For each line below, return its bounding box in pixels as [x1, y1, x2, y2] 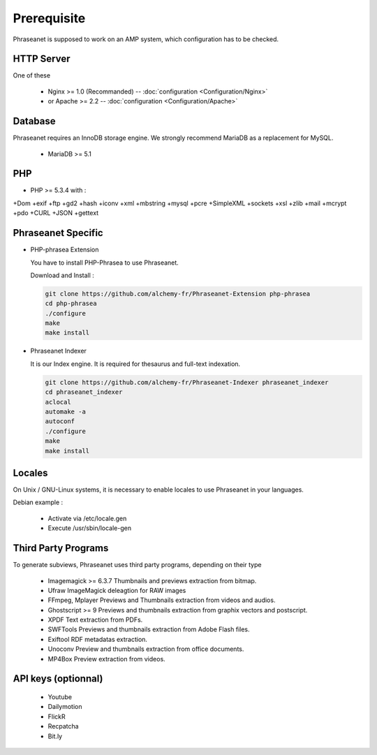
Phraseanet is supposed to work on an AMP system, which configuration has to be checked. [13, 35, 279, 43]
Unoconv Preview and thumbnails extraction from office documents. [47, 645, 244, 653]
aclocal [45, 398, 71, 406]
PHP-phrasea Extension [30, 245, 99, 254]
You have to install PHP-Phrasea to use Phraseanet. [30, 258, 179, 267]
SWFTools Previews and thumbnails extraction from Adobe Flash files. [47, 625, 250, 633]
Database [13, 115, 56, 127]
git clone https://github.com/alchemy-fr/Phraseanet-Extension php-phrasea [45, 290, 311, 298]
